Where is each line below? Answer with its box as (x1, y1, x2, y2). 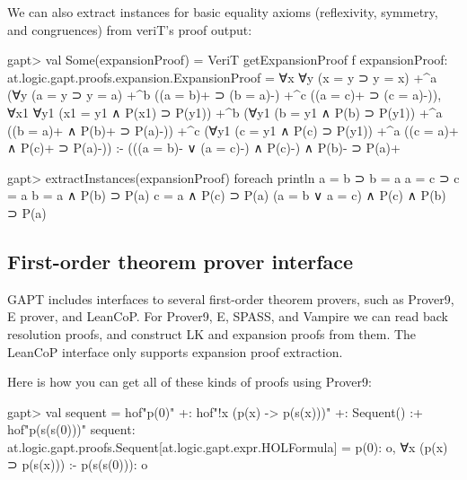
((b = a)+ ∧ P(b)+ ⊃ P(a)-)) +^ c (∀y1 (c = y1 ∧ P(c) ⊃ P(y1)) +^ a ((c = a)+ (7, 120, 459, 139)
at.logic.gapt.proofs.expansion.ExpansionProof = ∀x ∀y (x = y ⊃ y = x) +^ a (7, 67, 437, 86)
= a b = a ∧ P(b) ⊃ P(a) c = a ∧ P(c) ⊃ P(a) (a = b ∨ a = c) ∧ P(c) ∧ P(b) (7, 186, 446, 205)
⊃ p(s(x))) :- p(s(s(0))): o (7, 455, 148, 474)
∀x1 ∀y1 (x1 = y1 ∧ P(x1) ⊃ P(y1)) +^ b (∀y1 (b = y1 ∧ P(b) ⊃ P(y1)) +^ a (7, 102, 443, 121)
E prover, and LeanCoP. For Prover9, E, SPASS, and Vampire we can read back (7, 307, 448, 326)
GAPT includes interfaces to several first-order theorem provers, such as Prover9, (7, 289, 454, 308)
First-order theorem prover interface (7, 247, 354, 275)
